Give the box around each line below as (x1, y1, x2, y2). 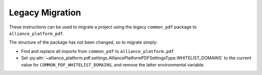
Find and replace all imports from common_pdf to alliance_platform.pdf (21, 48, 174, 54)
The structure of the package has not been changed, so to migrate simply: (9, 39, 158, 45)
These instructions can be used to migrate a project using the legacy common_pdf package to (9, 24, 197, 30)
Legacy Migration (9, 7, 82, 18)
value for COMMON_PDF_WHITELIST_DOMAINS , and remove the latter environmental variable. (21, 62, 205, 67)
